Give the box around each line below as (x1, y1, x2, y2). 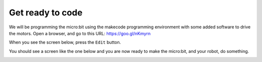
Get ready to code (9, 7, 82, 18)
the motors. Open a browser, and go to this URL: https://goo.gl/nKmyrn (9, 30, 151, 36)
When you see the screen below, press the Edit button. (9, 39, 121, 45)
